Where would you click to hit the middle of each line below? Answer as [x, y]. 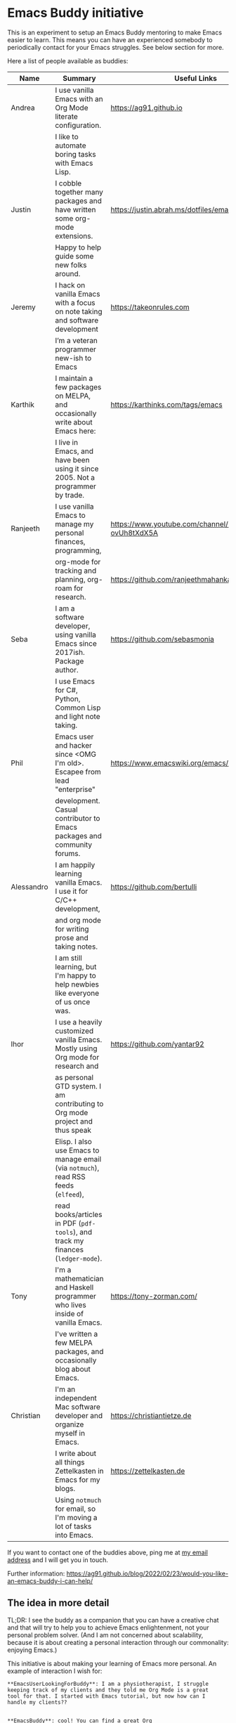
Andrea [23, 108]
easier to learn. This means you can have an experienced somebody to [110, 39]
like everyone [77, 993]
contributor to [78, 818]
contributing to [79, 1103]
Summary [79, 78]
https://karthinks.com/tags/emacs [166, 404]
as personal [74, 1077]
